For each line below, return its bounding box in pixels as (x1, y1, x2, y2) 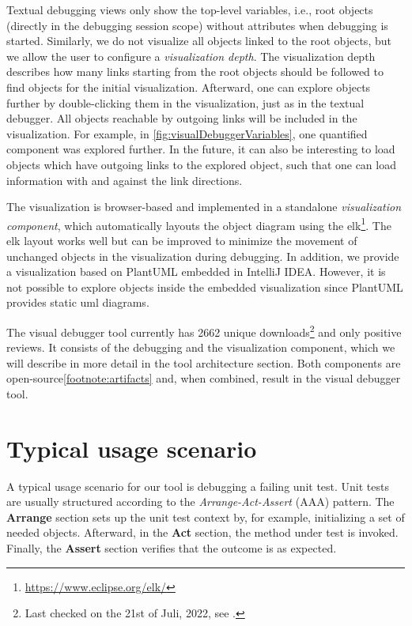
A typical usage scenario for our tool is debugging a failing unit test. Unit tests (6, 477, 389, 494)
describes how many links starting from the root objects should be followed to (6, 63, 384, 80)
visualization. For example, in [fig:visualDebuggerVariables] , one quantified (6, 125, 368, 141)
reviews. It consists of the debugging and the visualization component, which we (6, 339, 395, 356)
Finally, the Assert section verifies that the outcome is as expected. (6, 540, 337, 556)
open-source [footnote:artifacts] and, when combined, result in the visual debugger (6, 370, 401, 387)
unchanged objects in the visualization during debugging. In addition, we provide (6, 247, 399, 264)
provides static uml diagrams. (6, 294, 149, 311)
